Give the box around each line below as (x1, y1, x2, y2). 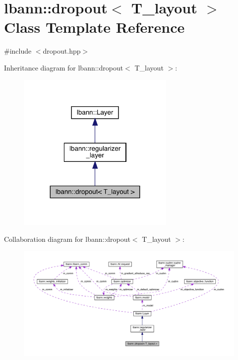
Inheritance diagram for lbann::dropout (4, 62, 123, 72)
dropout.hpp (43, 46, 81, 56)
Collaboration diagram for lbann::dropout (4, 233, 130, 244)
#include (4, 46, 32, 56)
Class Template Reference (4, 17, 185, 37)
